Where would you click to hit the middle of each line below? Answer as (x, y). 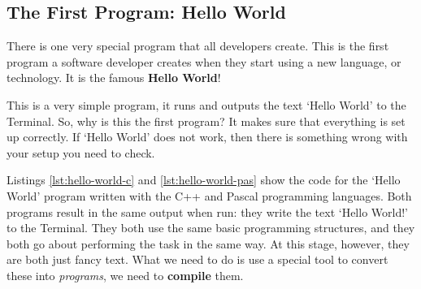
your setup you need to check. (81, 152)
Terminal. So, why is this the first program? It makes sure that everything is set (206, 121)
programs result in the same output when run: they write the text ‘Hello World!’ (207, 211)
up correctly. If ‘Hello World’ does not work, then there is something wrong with (207, 137)
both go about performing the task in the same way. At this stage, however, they (208, 243)
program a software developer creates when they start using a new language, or (204, 61)
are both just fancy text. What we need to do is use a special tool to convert (197, 259)
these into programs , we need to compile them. (125, 275)
